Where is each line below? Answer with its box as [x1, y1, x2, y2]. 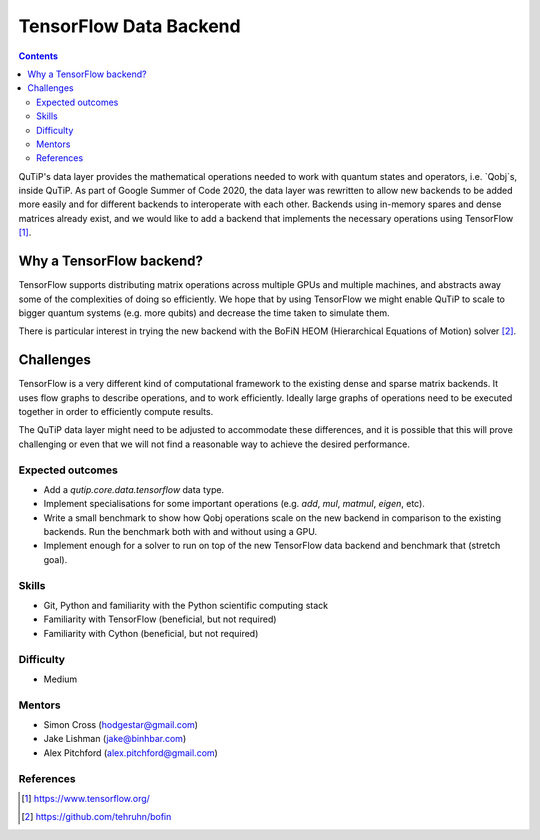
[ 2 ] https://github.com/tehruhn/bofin [21, 811, 172, 823]
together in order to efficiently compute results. [18, 406, 214, 417]
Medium [43, 673, 78, 685]
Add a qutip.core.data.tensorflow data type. [43, 483, 225, 495]
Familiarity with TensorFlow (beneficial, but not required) [43, 613, 277, 625]
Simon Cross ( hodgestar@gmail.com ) [43, 719, 199, 731]
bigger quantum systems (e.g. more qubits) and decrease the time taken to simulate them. [18, 306, 390, 319]
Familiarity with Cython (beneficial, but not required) [43, 627, 259, 639]
